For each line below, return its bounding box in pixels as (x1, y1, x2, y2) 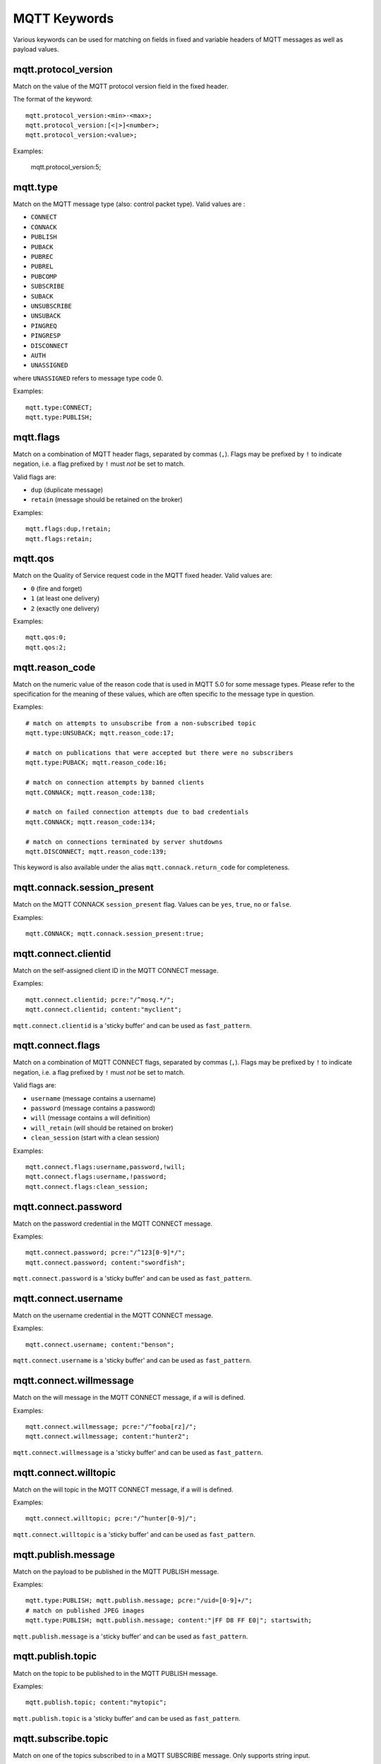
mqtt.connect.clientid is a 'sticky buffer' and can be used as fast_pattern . (13, 1021, 252, 1029)
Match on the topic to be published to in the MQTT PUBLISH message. (13, 1669, 218, 1677)
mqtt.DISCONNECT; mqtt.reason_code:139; (25, 847, 167, 855)
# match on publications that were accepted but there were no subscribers (25, 749, 294, 757)
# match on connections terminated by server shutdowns (25, 838, 223, 846)
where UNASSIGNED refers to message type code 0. (13, 374, 164, 382)
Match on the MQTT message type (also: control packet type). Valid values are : (13, 200, 246, 208)
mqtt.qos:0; (25, 634, 67, 641)
